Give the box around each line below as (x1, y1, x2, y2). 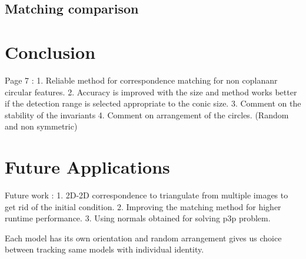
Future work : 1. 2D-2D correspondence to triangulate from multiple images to (5, 189, 288, 201)
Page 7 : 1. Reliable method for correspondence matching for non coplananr (5, 74, 278, 86)
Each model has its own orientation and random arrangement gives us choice (5, 231, 282, 244)
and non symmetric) (5, 120, 78, 132)
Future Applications (5, 155, 170, 179)
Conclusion (5, 39, 96, 64)
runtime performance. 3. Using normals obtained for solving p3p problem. (5, 212, 271, 224)
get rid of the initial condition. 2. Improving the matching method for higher (5, 200, 281, 212)
